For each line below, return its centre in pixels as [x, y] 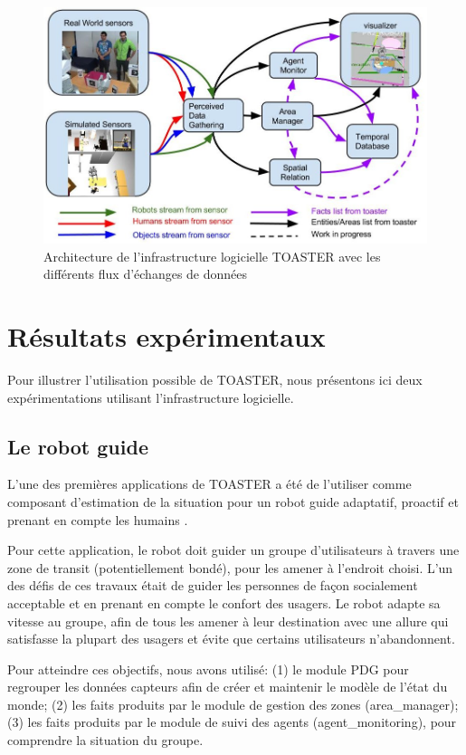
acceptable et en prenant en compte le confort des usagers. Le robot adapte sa [224, 602]
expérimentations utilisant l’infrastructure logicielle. [151, 397]
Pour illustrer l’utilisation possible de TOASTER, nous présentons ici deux [215, 379]
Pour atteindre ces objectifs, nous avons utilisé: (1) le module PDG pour [208, 669]
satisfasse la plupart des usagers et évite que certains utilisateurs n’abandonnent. [231, 639]
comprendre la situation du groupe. [105, 740]
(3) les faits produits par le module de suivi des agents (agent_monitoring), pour [232, 722]
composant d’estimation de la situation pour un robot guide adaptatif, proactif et [233, 501]
